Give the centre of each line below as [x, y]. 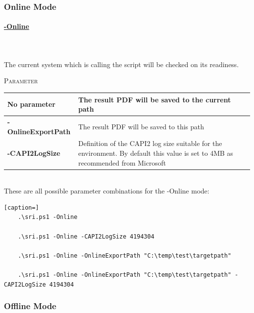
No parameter [32, 104]
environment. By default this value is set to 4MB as [156, 153]
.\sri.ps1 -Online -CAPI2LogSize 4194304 [86, 236]
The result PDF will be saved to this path [141, 126]
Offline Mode [30, 306]
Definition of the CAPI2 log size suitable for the [150, 143]
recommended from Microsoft [122, 162]
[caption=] [21, 207]
